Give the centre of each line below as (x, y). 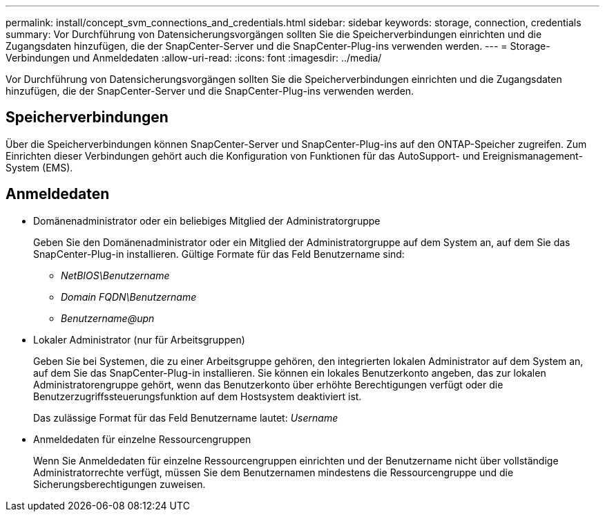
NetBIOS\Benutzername (115, 275)
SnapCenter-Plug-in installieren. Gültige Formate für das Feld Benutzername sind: (219, 254)
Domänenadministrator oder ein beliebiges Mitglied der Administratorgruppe (207, 220)
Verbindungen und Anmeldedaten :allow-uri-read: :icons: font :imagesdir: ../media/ (194, 58)
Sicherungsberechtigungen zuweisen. (119, 484)
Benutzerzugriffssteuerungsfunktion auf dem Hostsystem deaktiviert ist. (198, 396)
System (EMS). (39, 167)
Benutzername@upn (108, 318)
